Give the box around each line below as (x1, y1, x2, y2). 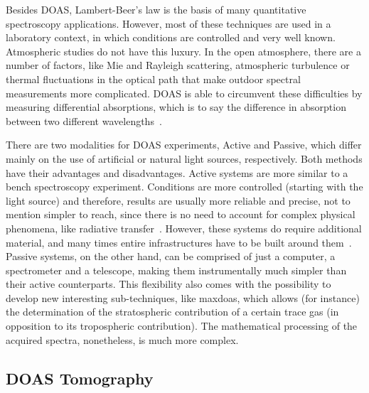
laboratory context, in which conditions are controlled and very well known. (6, 30, 336, 45)
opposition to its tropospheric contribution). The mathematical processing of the (6, 318, 358, 333)
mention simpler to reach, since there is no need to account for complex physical (6, 207, 355, 222)
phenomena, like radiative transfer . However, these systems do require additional (6, 220, 362, 235)
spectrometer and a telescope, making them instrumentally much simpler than (6, 262, 347, 277)
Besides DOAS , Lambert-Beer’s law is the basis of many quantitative (6, 2, 306, 16)
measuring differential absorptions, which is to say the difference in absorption (6, 99, 346, 114)
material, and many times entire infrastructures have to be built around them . (6, 235, 352, 249)
